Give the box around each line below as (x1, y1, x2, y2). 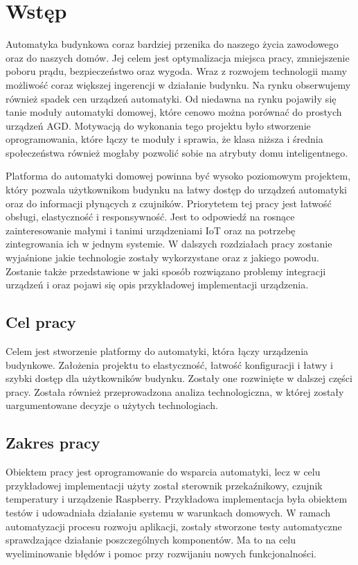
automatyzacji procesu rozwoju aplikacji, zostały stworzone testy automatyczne (6, 519, 342, 533)
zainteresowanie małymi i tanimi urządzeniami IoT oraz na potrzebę (6, 223, 296, 237)
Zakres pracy (6, 432, 100, 453)
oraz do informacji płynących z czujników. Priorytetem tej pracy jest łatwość (6, 195, 332, 210)
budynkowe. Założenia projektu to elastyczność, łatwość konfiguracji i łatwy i (6, 357, 333, 372)
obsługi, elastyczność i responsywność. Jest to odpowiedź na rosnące (6, 209, 295, 224)
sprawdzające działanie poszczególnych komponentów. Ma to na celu (6, 532, 296, 547)
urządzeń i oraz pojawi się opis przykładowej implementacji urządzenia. (6, 277, 309, 292)
